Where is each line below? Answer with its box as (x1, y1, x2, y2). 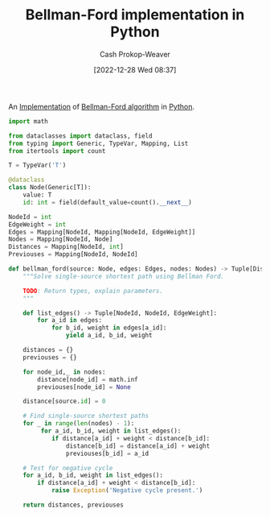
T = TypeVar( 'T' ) (8, 161, 67, 170)
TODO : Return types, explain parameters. (22, 287, 163, 295)
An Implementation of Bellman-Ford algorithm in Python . (8, 101, 195, 111)
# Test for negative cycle (22, 464, 113, 472)
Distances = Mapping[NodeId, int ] (8, 243, 125, 251)
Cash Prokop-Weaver (99, 49, 171, 59)
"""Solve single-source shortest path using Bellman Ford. (22, 272, 225, 280)
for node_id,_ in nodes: (22, 368, 106, 376)
